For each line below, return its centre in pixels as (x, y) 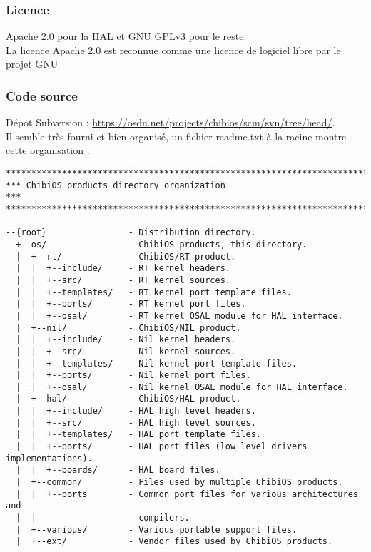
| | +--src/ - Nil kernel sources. (126, 351)
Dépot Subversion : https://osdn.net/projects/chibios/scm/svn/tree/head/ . (171, 122)
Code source (42, 95)
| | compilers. (103, 518)
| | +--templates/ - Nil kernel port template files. (157, 363)
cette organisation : (48, 150)
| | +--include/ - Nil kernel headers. (126, 340)
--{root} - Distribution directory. (131, 233)
